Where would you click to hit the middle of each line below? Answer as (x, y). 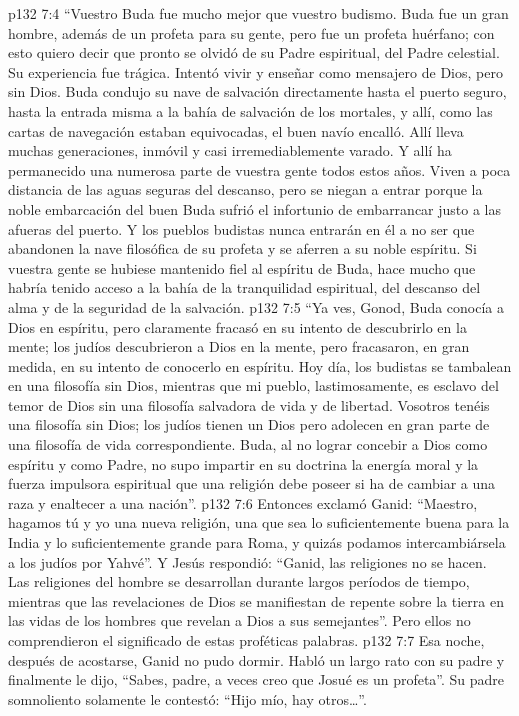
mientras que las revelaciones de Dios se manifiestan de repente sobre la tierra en (256, 600)
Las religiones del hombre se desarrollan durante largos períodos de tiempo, (239, 581)
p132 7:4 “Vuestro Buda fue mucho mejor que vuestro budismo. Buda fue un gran (258, 13)
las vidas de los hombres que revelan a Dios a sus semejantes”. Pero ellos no (239, 620)
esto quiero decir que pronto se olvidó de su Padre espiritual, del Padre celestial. (254, 52)
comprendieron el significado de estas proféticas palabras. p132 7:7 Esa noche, (246, 640)
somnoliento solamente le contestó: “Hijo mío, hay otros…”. (187, 698)
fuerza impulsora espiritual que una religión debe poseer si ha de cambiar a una (252, 483)
